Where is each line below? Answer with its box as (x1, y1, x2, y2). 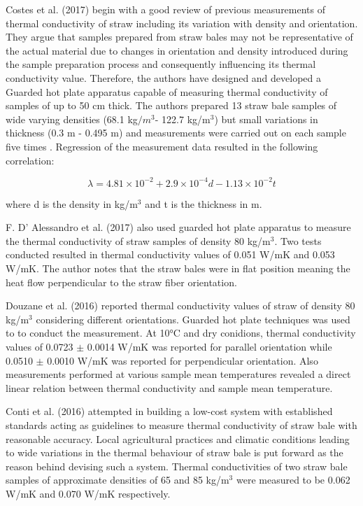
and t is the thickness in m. (145, 196, 262, 211)
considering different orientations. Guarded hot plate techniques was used (36, 311, 350, 326)
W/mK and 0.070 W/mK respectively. (6, 486, 171, 500)
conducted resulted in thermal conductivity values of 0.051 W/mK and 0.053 (6, 247, 335, 262)
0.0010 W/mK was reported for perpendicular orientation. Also (47, 353, 318, 367)
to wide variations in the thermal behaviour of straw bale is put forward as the (6, 445, 343, 460)
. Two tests (274, 233, 322, 248)
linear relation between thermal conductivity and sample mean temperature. (6, 380, 333, 395)
